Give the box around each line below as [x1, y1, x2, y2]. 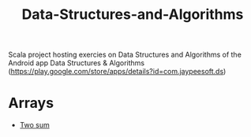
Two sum [19, 120, 50, 130]
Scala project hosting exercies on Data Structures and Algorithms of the [8, 50, 242, 60]
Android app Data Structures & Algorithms [8, 58, 144, 68]
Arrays [8, 94, 54, 112]
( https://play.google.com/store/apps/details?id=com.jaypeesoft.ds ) [8, 67, 227, 76]
